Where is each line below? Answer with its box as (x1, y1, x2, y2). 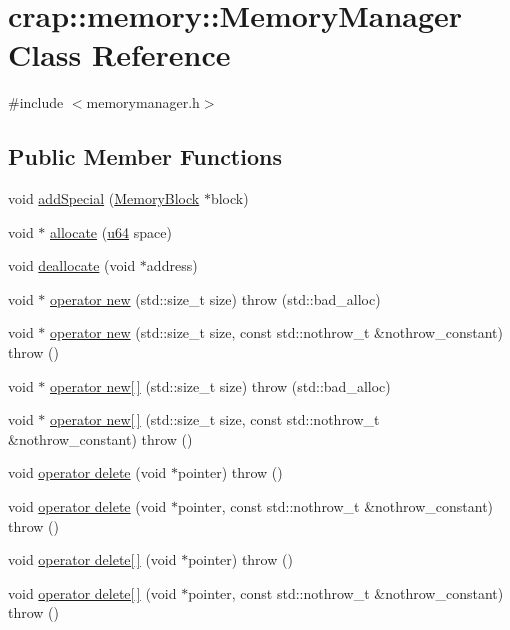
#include (8, 92, 64, 113)
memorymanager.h (86, 92, 200, 113)
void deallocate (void (8, 255, 136, 276)
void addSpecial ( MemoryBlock (8, 188, 200, 209)
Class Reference (8, 34, 231, 75)
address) (146, 255, 198, 276)
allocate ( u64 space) (50, 221, 172, 242)
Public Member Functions (8, 141, 282, 172)
